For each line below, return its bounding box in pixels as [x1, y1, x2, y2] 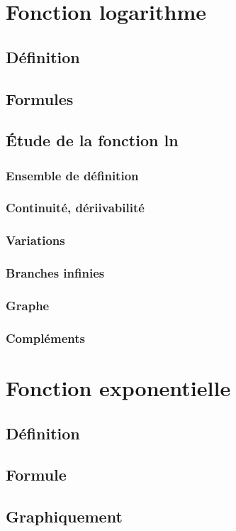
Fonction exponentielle [6, 373, 231, 402]
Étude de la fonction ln [6, 129, 179, 151]
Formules [6, 87, 74, 109]
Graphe [6, 297, 50, 314]
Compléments [6, 329, 85, 346]
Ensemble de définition [6, 166, 139, 184]
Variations [6, 231, 65, 249]
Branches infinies [6, 264, 105, 282]
